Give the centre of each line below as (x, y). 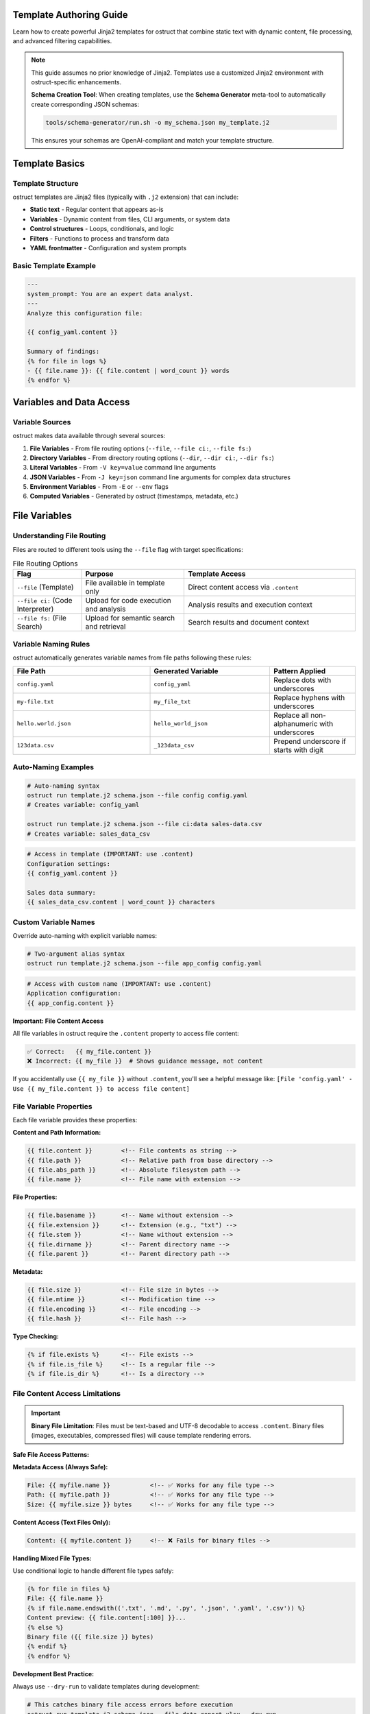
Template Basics (49, 164)
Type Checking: (36, 1336)
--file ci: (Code (45, 601)
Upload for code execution (128, 601)
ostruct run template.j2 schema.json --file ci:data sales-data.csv (145, 824)
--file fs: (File (41, 618)
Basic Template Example (54, 265)
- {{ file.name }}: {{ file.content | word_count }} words (128, 371)
